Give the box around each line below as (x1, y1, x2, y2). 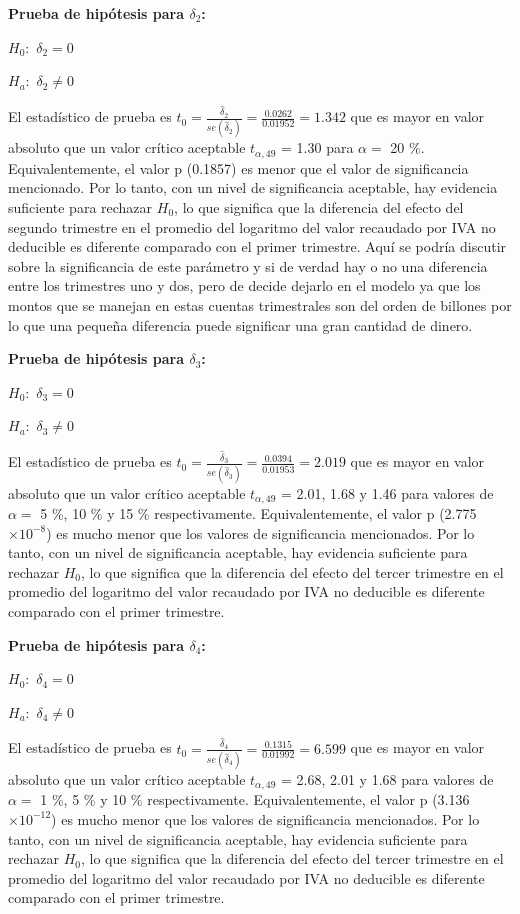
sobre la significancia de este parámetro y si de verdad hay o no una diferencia (8, 255, 488, 276)
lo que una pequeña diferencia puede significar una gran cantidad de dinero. (8, 314, 473, 335)
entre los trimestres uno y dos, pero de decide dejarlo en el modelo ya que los (8, 275, 481, 296)
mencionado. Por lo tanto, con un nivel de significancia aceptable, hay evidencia (8, 177, 498, 198)
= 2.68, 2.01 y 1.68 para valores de (281, 768, 494, 789)
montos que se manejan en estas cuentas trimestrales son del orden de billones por (8, 294, 512, 315)
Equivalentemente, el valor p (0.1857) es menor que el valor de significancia (8, 157, 469, 178)
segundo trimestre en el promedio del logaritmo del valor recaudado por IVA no (8, 216, 496, 237)
